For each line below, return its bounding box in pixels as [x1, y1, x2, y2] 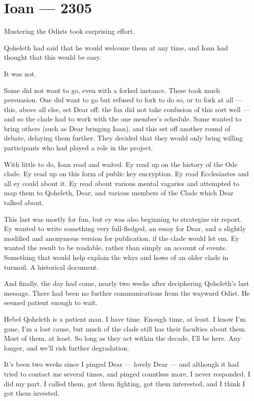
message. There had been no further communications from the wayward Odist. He [4, 287, 250, 298]
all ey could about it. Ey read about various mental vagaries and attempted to [4, 178, 239, 188]
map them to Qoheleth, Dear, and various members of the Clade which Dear [4, 188, 234, 198]
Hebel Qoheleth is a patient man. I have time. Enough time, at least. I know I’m [4, 313, 246, 324]
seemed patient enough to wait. [4, 297, 98, 307]
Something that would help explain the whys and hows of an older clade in [4, 252, 229, 262]
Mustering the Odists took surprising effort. [4, 26, 135, 36]
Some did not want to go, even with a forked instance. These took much [4, 85, 220, 95]
